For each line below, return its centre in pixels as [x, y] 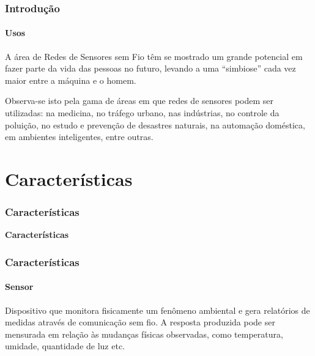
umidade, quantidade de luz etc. [65, 346]
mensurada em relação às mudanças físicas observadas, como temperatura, [144, 334]
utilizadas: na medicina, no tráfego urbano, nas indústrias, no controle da [142, 113]
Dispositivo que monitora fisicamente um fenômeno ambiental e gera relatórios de [157, 310]
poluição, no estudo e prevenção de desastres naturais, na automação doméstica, [155, 124]
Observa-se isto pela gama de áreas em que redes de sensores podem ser [139, 101]
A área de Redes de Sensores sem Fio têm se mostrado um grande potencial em [154, 56]
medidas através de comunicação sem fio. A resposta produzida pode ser [140, 322]
